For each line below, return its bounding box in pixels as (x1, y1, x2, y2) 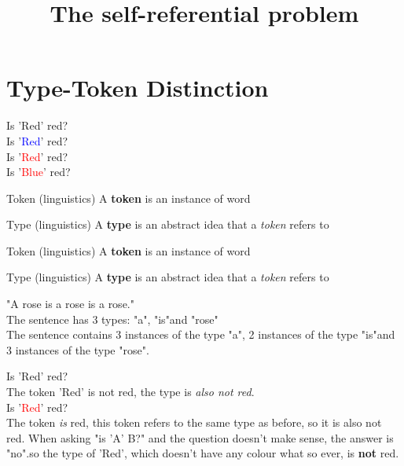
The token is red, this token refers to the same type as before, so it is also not (6, 414, 382, 431)
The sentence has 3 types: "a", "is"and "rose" (6, 310, 219, 327)
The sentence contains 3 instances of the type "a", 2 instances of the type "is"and (6, 326, 395, 343)
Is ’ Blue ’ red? (6, 163, 71, 180)
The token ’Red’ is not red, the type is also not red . (6, 383, 255, 400)
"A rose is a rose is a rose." (6, 295, 134, 312)
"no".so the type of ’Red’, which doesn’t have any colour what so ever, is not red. (6, 445, 399, 461)
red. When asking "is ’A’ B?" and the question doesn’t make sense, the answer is (6, 429, 394, 446)
